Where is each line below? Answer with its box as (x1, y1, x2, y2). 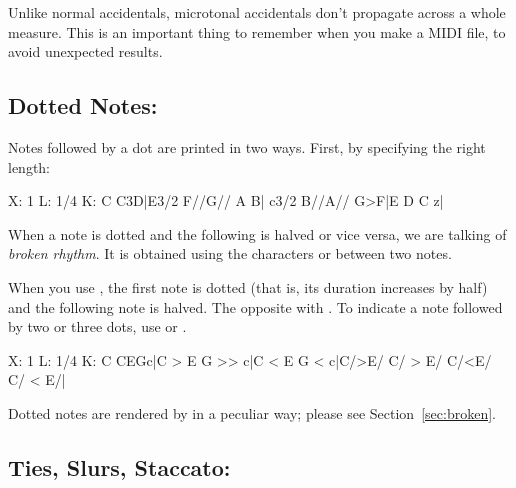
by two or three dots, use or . (8, 316, 187, 337)
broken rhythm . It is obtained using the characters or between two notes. (8, 243, 452, 264)
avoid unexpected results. (8, 41, 163, 62)
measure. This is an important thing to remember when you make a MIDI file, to (8, 21, 506, 42)
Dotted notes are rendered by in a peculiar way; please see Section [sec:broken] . (8, 402, 496, 423)
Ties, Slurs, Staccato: (8, 451, 231, 482)
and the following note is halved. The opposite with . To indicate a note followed (8, 296, 503, 317)
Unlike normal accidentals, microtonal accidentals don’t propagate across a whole (8, 2, 506, 22)
